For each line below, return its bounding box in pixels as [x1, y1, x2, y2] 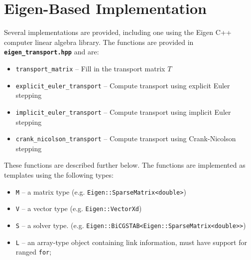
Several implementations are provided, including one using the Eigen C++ [4, 27, 232, 37]
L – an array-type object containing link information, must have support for [15, 237, 247, 247]
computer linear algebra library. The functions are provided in [4, 36, 194, 47]
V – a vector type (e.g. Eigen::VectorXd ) [15, 203, 142, 214]
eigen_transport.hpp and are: [4, 46, 99, 57]
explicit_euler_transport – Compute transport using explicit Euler [15, 80, 230, 90]
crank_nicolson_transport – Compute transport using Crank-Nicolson [15, 133, 236, 144]
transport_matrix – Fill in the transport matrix [15, 63, 165, 73]
